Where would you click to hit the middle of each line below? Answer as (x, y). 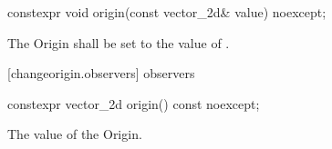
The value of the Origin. (75, 134)
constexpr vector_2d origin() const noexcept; (134, 103)
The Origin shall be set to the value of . (119, 42)
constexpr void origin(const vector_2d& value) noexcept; (167, 12)
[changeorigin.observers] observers (101, 73)
